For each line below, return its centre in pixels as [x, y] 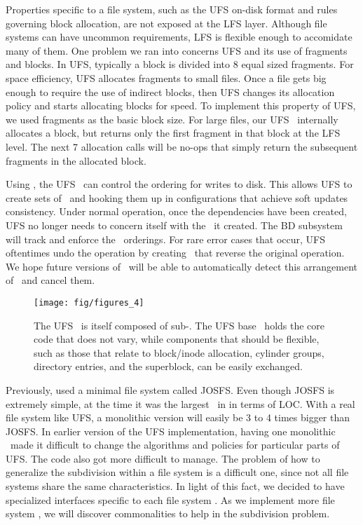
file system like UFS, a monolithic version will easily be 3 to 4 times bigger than [178, 417]
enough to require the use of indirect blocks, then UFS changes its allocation [170, 91]
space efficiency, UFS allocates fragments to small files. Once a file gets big [166, 77]
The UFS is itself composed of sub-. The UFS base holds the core [179, 325]
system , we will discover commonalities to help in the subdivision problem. [168, 513]
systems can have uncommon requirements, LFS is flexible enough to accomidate [179, 37]
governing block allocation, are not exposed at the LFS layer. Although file [166, 23]
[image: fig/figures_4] [89, 302]
